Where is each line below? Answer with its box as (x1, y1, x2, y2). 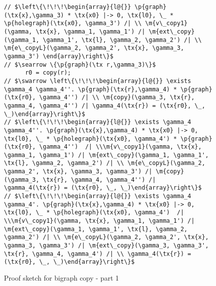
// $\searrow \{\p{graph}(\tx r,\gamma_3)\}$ (4, 61, 156, 68)
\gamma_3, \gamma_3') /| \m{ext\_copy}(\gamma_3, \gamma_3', (4, 242, 209, 249)
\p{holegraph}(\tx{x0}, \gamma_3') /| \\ (4, 20, 142, 27)
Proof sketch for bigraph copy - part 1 (4, 273, 119, 283)
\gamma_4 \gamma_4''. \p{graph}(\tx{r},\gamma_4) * (4, 85, 177, 93)
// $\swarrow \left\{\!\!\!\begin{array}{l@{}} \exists (4, 77, 191, 84)
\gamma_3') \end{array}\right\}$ (4, 52, 113, 60)
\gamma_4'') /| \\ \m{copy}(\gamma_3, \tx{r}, (39, 94, 195, 101)
